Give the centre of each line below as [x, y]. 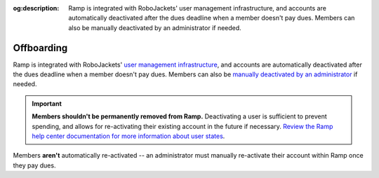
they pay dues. [34, 165]
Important [47, 103]
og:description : [36, 8]
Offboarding [40, 48]
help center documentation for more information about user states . [128, 136]
